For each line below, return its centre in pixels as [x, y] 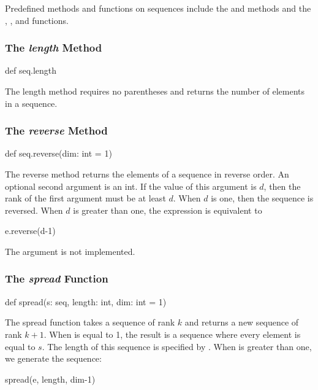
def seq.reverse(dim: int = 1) [59, 153]
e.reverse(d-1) [30, 231]
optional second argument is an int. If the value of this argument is [131, 186]
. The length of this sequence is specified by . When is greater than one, [177, 346]
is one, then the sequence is [262, 198]
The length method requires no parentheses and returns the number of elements [155, 91]
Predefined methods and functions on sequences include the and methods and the [158, 8]
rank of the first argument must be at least [85, 198]
